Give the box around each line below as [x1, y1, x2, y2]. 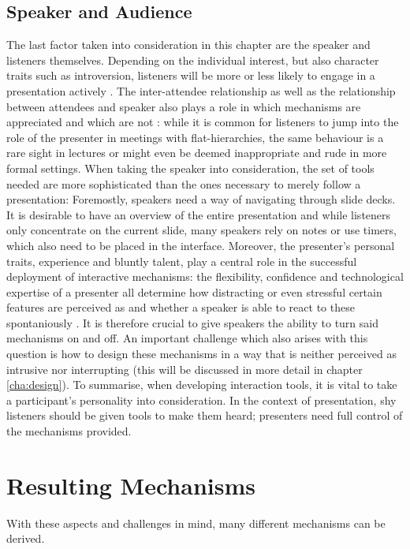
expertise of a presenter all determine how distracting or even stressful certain [6, 283, 382, 300]
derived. [6, 530, 45, 547]
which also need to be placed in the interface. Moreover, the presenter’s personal [6, 237, 395, 253]
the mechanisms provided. [6, 423, 132, 439]
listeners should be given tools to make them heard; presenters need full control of [6, 407, 403, 424]
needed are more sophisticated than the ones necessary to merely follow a [6, 175, 361, 192]
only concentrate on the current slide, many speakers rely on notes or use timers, [6, 222, 397, 238]
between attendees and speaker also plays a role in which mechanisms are [6, 98, 361, 114]
